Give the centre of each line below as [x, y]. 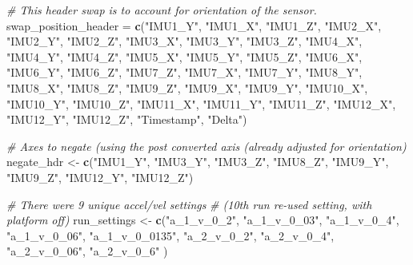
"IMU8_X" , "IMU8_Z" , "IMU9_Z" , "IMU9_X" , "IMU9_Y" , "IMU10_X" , [187, 87]
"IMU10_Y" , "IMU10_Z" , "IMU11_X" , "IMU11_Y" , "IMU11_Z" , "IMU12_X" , [201, 103]
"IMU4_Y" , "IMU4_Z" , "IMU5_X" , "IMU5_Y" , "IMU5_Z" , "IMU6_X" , [184, 56]
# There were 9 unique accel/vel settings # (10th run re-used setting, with [189, 204]
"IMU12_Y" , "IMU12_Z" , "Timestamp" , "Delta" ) [127, 119]
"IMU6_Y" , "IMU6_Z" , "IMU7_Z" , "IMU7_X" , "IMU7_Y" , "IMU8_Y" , [184, 72]
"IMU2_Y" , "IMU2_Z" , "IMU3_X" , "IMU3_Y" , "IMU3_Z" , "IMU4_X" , [184, 41]
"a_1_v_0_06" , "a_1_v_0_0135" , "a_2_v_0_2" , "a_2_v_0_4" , [170, 235]
